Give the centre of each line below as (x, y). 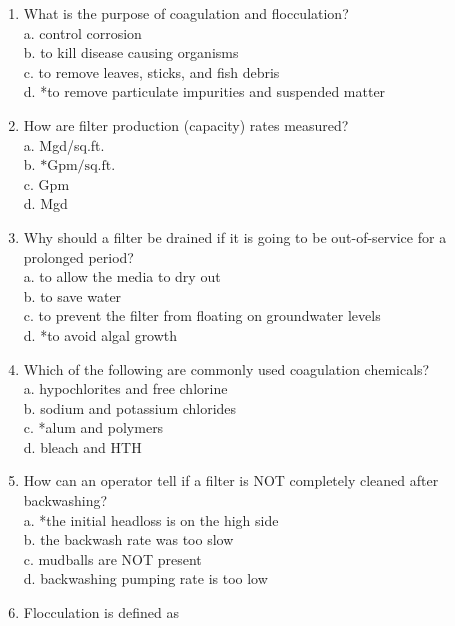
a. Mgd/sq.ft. (64, 144)
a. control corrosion (82, 32)
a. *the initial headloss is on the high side (151, 519)
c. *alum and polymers (93, 427)
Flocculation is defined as (101, 612)
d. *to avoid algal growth (100, 334)
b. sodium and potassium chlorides (130, 407)
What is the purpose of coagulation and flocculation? (186, 13)
